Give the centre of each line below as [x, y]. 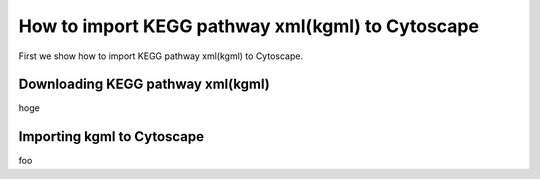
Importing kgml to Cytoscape [111, 136]
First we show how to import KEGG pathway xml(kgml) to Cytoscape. [161, 56]
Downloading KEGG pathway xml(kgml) [144, 84]
